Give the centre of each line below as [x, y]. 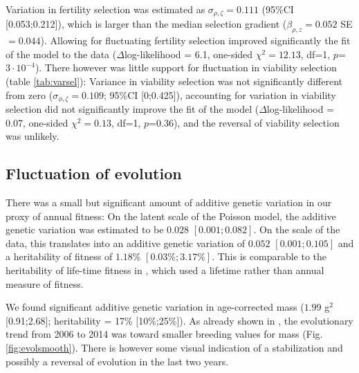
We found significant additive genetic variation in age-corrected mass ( [155, 307]
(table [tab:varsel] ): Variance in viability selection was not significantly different [174, 81]
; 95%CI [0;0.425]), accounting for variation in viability [220, 94]
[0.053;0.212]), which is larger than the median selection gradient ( [146, 24]
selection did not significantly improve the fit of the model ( [132, 109]
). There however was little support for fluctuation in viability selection [186, 67]
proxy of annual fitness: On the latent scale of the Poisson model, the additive [171, 216]
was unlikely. [33, 136]
